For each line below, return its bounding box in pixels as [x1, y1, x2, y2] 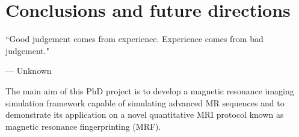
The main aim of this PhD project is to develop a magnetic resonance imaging [5, 84, 294, 97]
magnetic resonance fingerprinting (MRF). [5, 120, 161, 132]
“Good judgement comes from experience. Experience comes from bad [5, 32, 264, 45]
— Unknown [5, 64, 52, 77]
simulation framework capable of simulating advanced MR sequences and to [5, 96, 285, 109]
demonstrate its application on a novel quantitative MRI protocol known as [5, 108, 284, 121]
